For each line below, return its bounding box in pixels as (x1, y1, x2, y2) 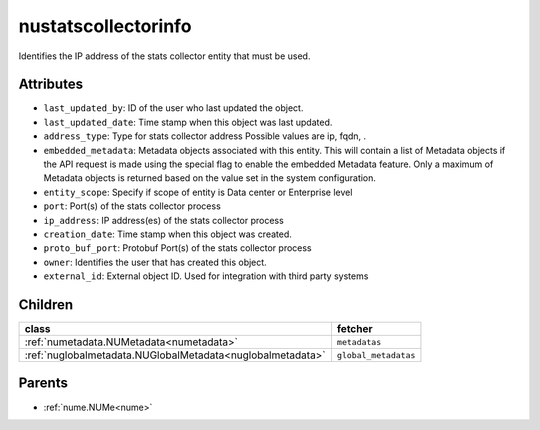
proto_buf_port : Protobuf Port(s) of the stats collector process (43, 242, 312, 254)
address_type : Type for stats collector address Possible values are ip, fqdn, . (43, 130, 367, 142)
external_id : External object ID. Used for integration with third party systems (43, 270, 369, 282)
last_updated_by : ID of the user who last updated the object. (43, 102, 304, 114)
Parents (18, 375, 69, 392)
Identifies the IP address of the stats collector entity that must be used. (18, 50, 311, 62)
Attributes (18, 76, 84, 93)
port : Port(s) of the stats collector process (43, 200, 222, 212)
